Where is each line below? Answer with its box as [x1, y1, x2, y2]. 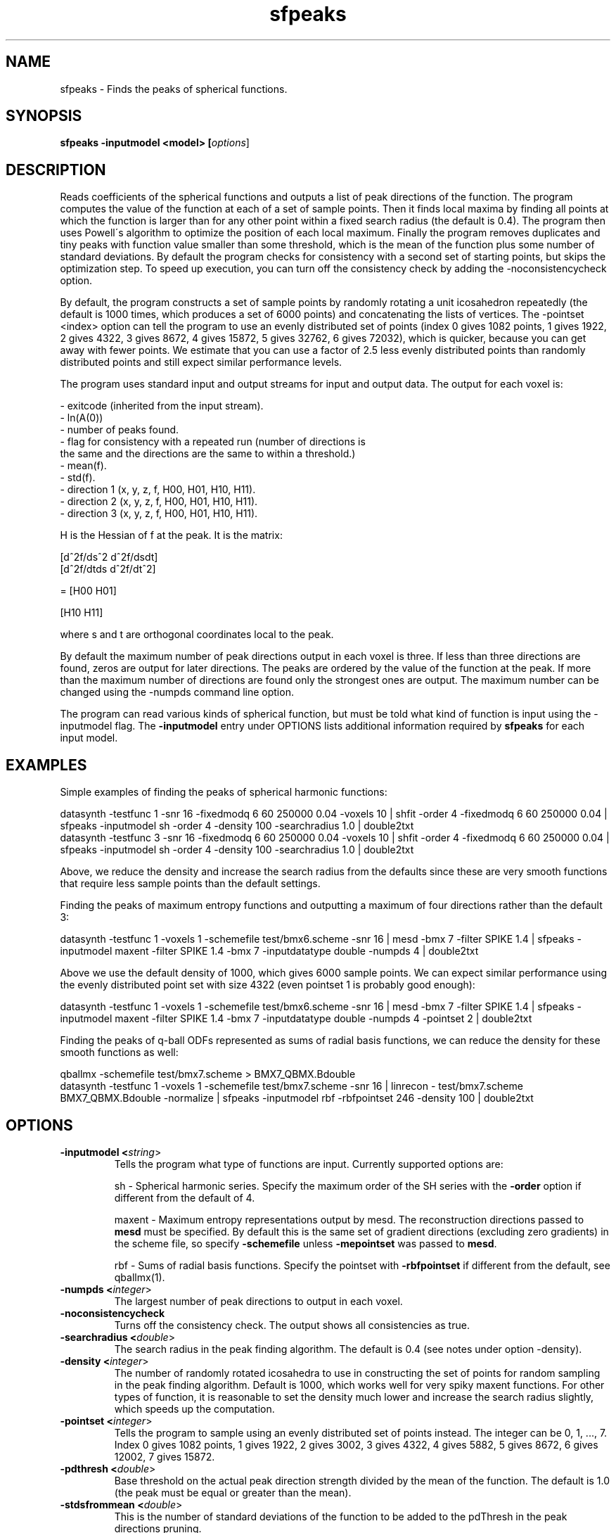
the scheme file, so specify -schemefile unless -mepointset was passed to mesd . [114, 1237, 497, 1249]
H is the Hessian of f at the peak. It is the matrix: [60, 529, 283, 542]
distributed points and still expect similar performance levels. [60, 356, 342, 369]
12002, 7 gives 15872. [114, 1450, 215, 1463]
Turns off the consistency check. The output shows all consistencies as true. [114, 1318, 470, 1331]
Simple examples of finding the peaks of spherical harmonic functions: [60, 786, 387, 799]
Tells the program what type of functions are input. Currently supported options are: [114, 1157, 503, 1170]
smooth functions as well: [60, 1046, 179, 1059]
